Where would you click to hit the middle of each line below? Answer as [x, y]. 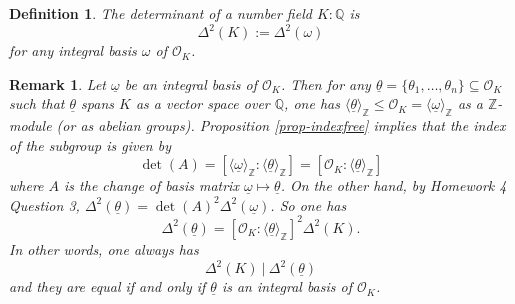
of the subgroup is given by [90, 144]
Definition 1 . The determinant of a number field [160, 13]
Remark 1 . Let [57, 83]
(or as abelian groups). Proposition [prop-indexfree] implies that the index [281, 125]
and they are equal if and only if [107, 286]
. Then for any [325, 83]
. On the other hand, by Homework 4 [393, 185]
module [30, 125]
